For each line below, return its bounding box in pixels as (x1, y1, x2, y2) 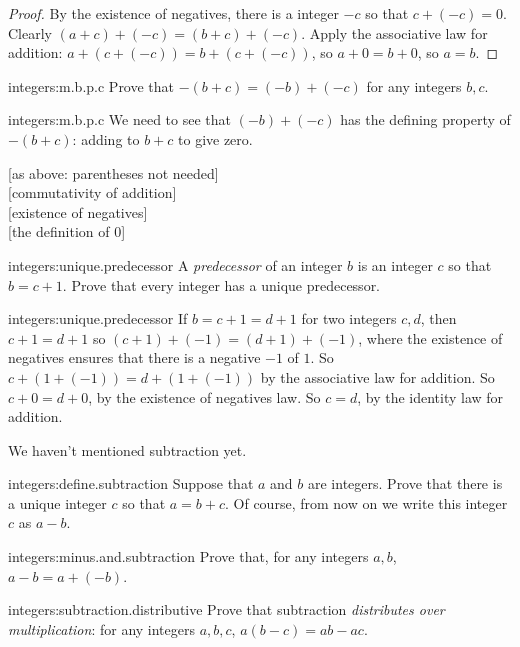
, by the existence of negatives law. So (88, 386, 321, 407)
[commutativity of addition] (8, 182, 177, 203)
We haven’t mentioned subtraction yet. (8, 439, 247, 460)
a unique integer (8, 492, 107, 513)
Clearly (8, 22, 52, 43)
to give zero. (178, 128, 253, 149)
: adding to (72, 128, 140, 149)
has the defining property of (340, 109, 511, 130)
